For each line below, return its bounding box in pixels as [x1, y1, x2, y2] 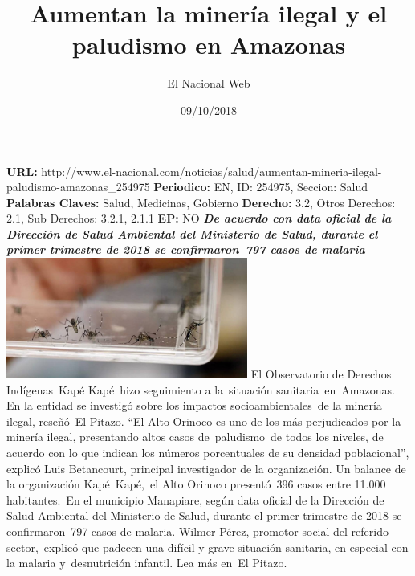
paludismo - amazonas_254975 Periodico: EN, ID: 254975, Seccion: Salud [6, 178, 368, 195]
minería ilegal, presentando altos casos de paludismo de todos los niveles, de [6, 428, 384, 445]
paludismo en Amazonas [71, 28, 346, 61]
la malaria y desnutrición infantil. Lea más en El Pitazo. [6, 554, 287, 571]
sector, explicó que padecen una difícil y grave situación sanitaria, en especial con [6, 538, 409, 555]
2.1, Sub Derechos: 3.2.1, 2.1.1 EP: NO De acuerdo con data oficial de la [6, 210, 392, 227]
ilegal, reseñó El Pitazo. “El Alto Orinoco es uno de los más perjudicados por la [6, 412, 401, 429]
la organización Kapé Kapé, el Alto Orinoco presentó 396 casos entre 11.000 [6, 476, 386, 492]
